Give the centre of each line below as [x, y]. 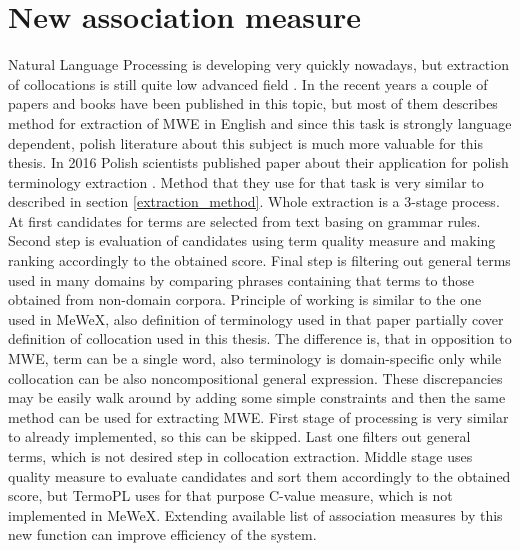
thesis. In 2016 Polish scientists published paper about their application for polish [258, 162]
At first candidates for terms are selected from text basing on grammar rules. [244, 220]
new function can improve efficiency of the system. [162, 534]
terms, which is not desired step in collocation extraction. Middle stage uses [240, 456]
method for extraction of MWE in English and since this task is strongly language [260, 122]
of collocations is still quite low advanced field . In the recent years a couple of [248, 83]
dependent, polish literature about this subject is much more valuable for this [246, 142]
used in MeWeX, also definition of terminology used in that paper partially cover [256, 318]
